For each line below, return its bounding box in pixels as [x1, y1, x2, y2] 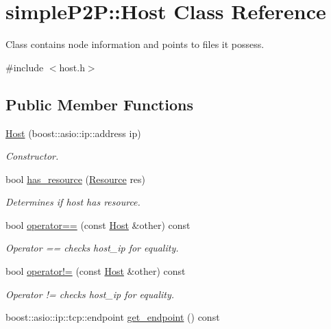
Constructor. [5, 149, 59, 163]
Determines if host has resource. [5, 195, 140, 209]
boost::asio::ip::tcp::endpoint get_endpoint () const [5, 310, 220, 324]
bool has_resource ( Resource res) [5, 171, 146, 186]
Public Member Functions [5, 93, 193, 114]
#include [5, 60, 44, 74]
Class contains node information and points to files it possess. [5, 37, 265, 51]
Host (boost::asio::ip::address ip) [5, 125, 141, 140]
